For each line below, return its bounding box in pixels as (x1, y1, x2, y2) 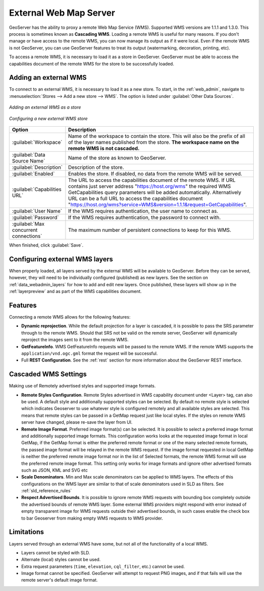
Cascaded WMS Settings (9, 370, 87, 379)
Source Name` (12, 157, 45, 164)
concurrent (12, 227, 38, 233)
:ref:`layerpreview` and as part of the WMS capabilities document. (9, 289, 142, 295)
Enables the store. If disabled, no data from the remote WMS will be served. (68, 170, 242, 177)
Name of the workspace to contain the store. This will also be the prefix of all (68, 133, 245, 139)
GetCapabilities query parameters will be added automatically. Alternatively (68, 189, 242, 196)
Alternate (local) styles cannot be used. (21, 557, 101, 563)
